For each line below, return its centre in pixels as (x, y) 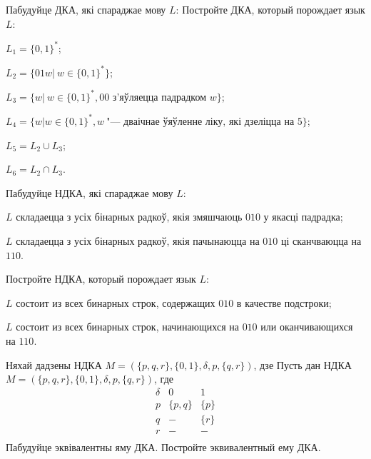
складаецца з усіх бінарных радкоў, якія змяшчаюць (129, 217)
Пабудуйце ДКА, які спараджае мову (86, 9)
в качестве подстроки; (284, 302)
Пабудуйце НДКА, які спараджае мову (90, 192)
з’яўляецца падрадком (159, 97)
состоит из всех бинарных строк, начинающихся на (127, 327)
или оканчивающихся (307, 327)
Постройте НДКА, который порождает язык (101, 279)
